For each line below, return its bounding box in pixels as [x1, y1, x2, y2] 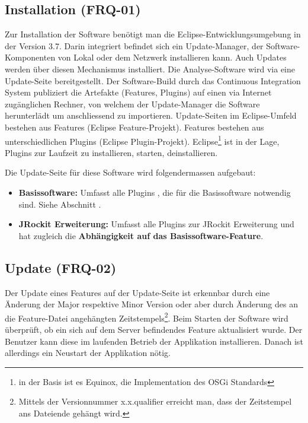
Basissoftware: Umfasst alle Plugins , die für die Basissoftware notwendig [18, 186, 291, 198]
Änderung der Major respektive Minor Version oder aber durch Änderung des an [5, 298, 298, 310]
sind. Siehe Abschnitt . [18, 198, 101, 210]
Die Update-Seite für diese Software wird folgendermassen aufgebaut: [5, 166, 256, 179]
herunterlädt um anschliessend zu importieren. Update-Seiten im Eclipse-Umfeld [5, 109, 297, 122]
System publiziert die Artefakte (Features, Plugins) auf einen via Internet [5, 86, 272, 98]
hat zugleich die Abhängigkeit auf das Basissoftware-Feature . [18, 229, 264, 241]
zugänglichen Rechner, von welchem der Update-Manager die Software [5, 97, 260, 110]
